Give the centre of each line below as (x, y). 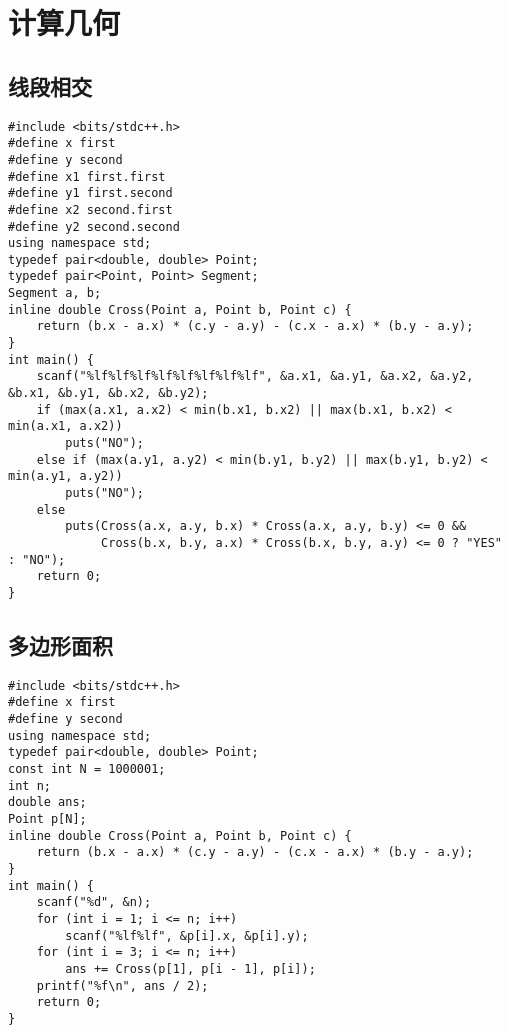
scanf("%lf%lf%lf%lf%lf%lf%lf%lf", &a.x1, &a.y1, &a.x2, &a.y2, (255, 376)
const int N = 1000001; (87, 769)
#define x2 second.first (90, 209)
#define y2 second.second (94, 226)
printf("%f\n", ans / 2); (122, 985)
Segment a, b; (55, 293)
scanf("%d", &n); (94, 902)
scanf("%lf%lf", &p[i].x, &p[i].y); (187, 935)
